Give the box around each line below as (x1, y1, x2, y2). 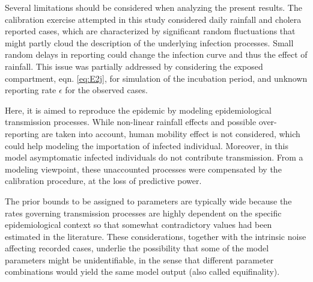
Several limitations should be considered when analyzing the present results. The (5, 1, 302, 13)
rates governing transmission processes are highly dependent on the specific (5, 206, 282, 219)
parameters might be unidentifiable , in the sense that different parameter (5, 253, 274, 266)
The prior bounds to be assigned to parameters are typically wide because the (5, 194, 292, 207)
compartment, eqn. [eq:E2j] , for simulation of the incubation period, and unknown (5, 72, 308, 84)
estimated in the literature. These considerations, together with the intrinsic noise (5, 230, 306, 242)
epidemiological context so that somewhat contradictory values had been (5, 218, 272, 231)
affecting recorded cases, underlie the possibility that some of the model (5, 242, 269, 254)
